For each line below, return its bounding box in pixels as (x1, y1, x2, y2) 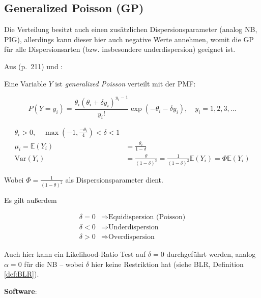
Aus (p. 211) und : (4, 61, 63, 71)
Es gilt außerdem (4, 194, 57, 205)
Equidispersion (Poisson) (108, 214, 186, 221)
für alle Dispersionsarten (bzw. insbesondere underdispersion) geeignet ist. (4, 44, 236, 54)
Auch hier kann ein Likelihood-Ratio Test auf (4, 249, 146, 259)
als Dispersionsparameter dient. (65, 174, 163, 185)
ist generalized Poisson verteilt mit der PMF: (55, 78, 196, 88)
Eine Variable (4, 78, 46, 88)
